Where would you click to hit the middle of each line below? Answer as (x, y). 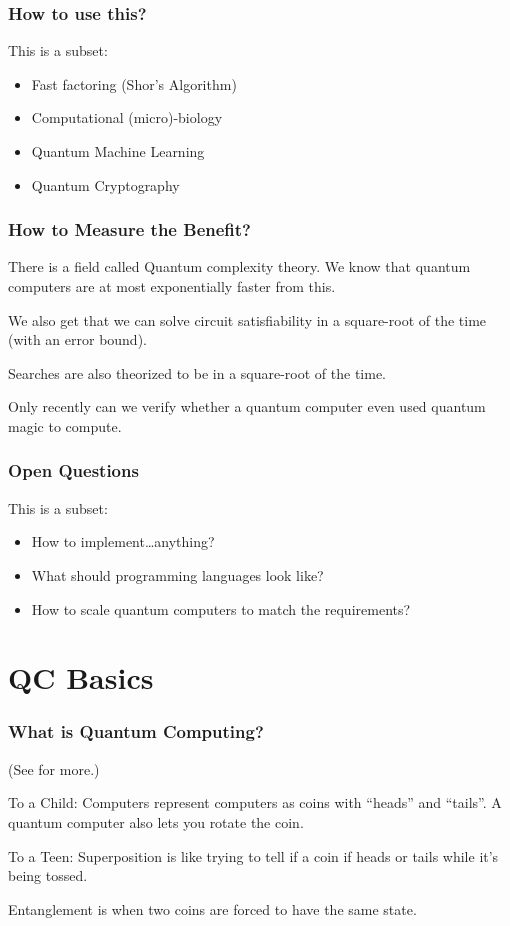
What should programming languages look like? (177, 574)
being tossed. (48, 875)
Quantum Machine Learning (118, 151)
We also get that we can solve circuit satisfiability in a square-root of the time (247, 319)
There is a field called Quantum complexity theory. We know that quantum (239, 266)
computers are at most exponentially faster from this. (172, 286)
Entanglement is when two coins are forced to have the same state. (212, 908)
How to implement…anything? (123, 541)
